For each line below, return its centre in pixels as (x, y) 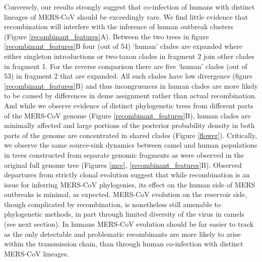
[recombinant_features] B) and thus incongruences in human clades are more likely (131, 85)
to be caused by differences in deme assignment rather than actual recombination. (130, 95)
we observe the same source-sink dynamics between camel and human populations (131, 145)
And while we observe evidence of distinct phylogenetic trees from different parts (129, 105)
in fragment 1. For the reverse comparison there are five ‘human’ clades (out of (126, 66)
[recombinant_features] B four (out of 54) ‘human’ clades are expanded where (123, 46)
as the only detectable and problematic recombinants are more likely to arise (122, 234)
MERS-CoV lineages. (37, 253)
